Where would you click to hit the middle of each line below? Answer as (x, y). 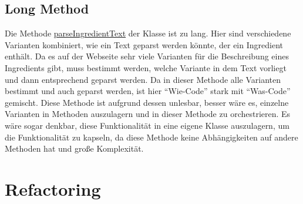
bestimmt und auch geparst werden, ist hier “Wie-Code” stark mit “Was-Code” (148, 91)
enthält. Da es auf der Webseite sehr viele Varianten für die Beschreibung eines (147, 56)
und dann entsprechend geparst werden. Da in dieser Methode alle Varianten (143, 79)
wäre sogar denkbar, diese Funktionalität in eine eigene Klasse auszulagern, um (147, 125)
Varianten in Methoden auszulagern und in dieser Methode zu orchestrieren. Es (148, 114)
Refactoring (53, 188)
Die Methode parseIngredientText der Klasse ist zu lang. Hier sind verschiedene (148, 33)
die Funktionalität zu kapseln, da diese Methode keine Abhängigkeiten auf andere (151, 137)
